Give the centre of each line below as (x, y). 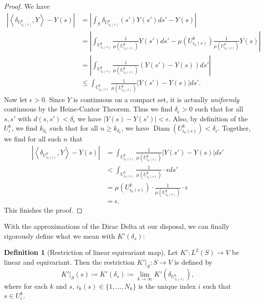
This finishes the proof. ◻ (43, 209)
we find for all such (33, 139)
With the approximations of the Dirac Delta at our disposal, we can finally (117, 226)
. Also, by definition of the (208, 118)
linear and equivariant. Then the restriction (69, 262)
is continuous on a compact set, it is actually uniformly (156, 99)
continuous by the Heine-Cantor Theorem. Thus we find (88, 109)
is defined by (193, 262)
